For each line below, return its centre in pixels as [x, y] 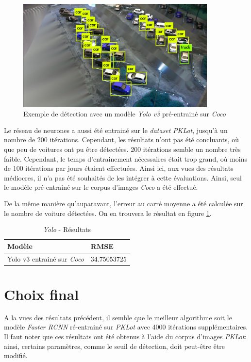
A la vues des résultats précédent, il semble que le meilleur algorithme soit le [118, 317]
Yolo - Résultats [67, 229]
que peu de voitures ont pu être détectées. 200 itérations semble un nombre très [122, 149]
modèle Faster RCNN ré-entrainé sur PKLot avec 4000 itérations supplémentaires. [126, 327]
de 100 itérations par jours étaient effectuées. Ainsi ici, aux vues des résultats [119, 168]
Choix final [42, 294]
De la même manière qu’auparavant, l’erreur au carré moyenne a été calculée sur [124, 203]
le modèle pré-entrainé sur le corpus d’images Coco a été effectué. [101, 187]
